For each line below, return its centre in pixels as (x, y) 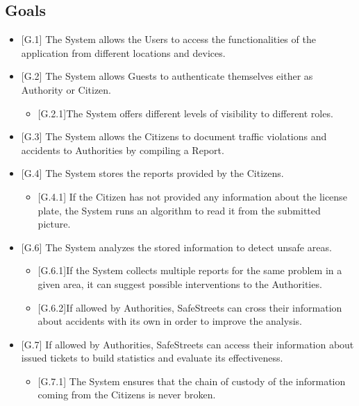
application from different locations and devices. (123, 52)
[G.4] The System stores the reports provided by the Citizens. (152, 173)
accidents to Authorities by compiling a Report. (123, 150)
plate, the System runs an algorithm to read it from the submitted (179, 210)
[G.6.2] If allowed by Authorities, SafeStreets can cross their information (190, 307)
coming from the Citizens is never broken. (127, 395)
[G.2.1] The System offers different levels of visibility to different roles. (185, 113)
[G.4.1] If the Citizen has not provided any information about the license (192, 196)
